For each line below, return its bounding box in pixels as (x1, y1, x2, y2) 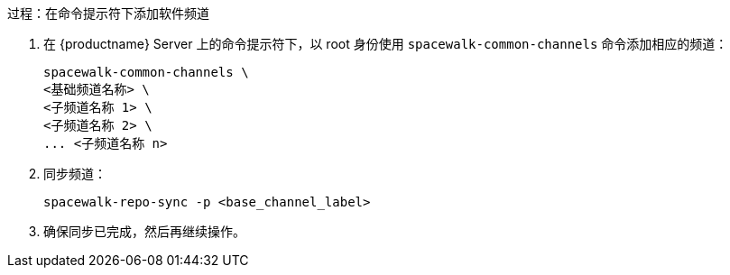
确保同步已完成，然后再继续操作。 (43, 224, 245, 239)
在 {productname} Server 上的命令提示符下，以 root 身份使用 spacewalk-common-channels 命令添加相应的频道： (43, 36, 728, 51)
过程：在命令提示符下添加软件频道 (7, 5, 209, 21)
